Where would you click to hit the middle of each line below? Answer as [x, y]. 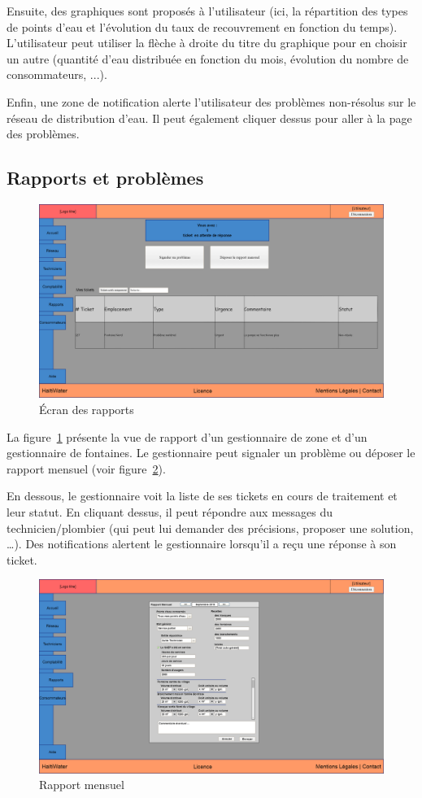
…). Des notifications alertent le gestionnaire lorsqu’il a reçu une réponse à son [202, 544]
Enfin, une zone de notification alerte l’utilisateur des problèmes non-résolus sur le [211, 101]
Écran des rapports [87, 410]
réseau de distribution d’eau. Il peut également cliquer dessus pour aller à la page [209, 118]
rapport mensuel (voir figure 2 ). [86, 468]
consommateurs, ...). [57, 74]
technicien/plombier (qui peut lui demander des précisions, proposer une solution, [210, 528]
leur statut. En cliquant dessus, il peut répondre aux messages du [170, 512]
